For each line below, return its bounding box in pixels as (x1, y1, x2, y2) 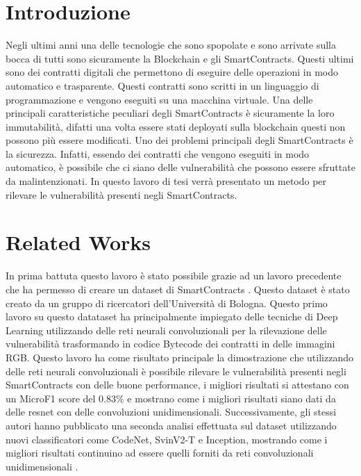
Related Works (6, 228, 151, 256)
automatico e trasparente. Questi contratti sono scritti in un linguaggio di (6, 78, 319, 92)
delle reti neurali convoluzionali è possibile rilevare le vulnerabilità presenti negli (6, 363, 346, 378)
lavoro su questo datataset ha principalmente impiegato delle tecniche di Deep (6, 309, 338, 324)
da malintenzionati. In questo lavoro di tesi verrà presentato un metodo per (6, 174, 327, 188)
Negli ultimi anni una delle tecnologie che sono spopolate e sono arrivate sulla (6, 38, 336, 52)
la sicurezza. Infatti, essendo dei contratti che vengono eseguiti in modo (6, 146, 310, 161)
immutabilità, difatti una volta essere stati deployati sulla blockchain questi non (6, 119, 346, 133)
